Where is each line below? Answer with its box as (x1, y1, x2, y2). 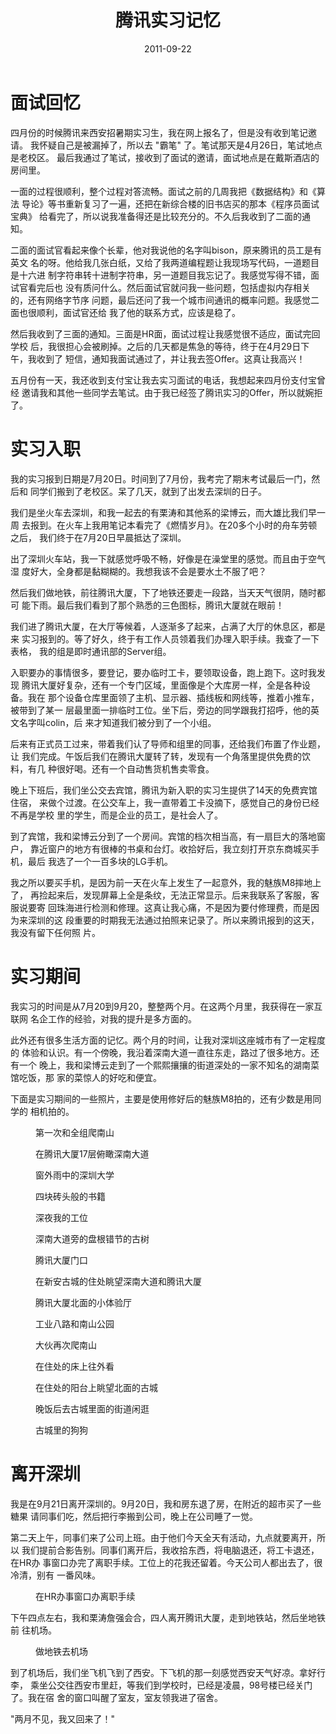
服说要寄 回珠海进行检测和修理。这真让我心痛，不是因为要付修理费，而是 (10, 901, 311, 913)
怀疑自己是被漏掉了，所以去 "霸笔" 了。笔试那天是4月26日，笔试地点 (38, 139, 323, 151)
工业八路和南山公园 (35, 1317, 115, 1330)
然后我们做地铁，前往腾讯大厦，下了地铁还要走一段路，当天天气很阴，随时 (10, 586, 317, 598)
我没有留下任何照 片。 (10, 926, 101, 938)
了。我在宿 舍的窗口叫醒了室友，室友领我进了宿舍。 (10, 1691, 223, 1703)
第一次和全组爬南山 (35, 1126, 115, 1138)
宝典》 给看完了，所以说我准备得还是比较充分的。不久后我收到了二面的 (10, 210, 302, 222)
